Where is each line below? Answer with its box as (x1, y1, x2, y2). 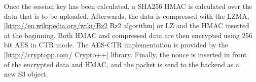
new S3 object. (4, 69, 48, 79)
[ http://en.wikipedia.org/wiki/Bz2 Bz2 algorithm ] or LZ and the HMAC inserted (4, 20, 250, 31)
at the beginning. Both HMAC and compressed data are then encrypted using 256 (4, 30, 253, 40)
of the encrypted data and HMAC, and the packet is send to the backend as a (4, 59, 240, 69)
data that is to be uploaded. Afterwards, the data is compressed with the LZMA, (4, 10, 249, 21)
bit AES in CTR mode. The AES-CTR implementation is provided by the (4, 40, 228, 50)
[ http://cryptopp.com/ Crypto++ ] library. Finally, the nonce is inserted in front (4, 49, 247, 59)
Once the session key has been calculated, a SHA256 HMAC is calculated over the (4, 1, 253, 11)
